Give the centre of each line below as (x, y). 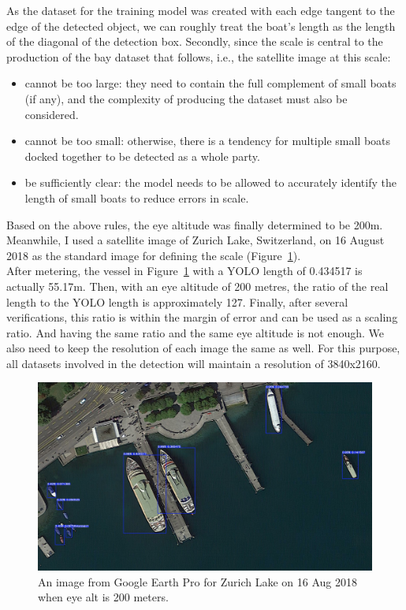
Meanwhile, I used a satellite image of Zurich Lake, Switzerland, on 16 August (196, 240)
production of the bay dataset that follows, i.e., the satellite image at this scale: (199, 56)
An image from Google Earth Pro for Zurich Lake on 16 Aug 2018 (197, 581)
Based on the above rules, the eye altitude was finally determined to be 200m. (195, 224)
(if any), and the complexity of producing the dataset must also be (186, 98)
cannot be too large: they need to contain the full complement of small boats (210, 83)
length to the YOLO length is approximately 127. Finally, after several (177, 301)
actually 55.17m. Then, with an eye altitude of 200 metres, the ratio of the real (197, 286)
